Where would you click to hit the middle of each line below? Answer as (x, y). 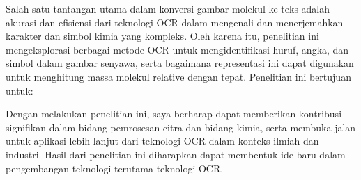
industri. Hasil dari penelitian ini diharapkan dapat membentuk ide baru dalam (176, 154)
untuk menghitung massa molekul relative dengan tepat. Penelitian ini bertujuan (178, 76)
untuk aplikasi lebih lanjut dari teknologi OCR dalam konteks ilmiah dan (162, 141)
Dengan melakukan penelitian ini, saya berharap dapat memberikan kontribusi (174, 114)
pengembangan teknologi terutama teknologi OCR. (115, 168)
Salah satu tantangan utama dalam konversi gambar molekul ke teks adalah (168, 8)
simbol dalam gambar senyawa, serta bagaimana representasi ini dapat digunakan (180, 63)
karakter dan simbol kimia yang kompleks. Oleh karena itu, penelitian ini (162, 36)
